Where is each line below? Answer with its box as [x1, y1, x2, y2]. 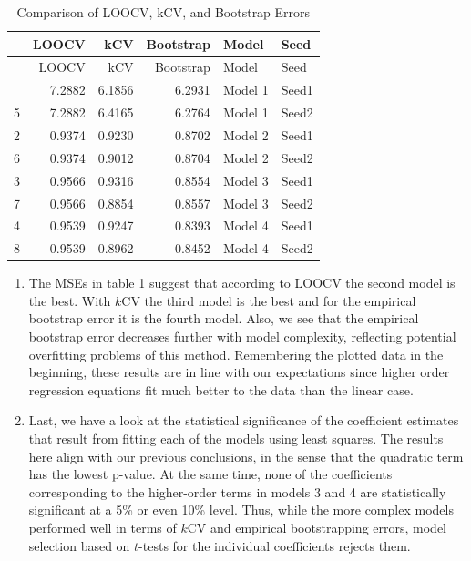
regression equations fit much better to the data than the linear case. [28, 380, 414, 399]
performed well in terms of [28, 518, 177, 536]
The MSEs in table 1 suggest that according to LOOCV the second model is [28, 273, 456, 292]
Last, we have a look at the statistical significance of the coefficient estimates [28, 411, 459, 430]
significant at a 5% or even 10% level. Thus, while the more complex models [28, 500, 454, 519]
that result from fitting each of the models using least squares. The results [28, 429, 444, 448]
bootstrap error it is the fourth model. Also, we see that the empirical [28, 309, 419, 328]
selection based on [28, 535, 130, 555]
